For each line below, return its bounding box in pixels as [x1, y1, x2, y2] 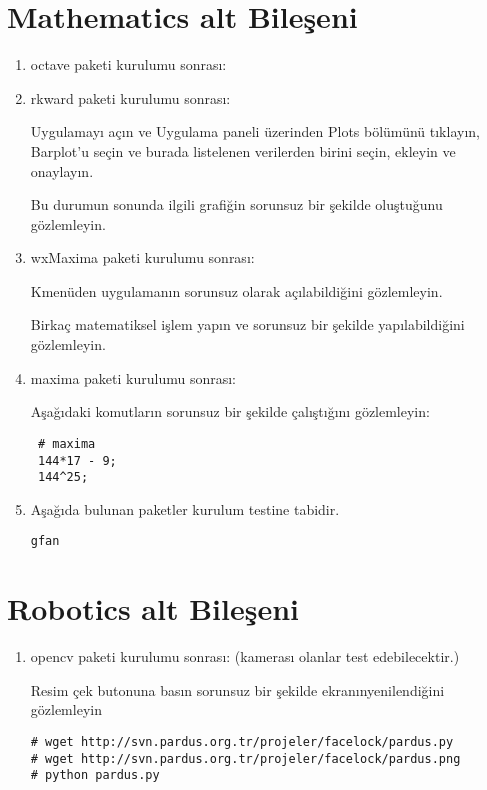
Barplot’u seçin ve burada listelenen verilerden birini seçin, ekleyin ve [30, 140, 456, 161]
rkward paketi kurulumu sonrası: [30, 87, 231, 108]
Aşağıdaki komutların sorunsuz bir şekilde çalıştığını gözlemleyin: [30, 401, 430, 422]
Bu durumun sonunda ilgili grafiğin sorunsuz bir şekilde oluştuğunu [30, 194, 443, 215]
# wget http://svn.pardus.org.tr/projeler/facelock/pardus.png [30, 751, 461, 766]
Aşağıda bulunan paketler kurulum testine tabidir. [30, 498, 340, 519]
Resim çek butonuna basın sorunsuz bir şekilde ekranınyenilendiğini [30, 679, 445, 700]
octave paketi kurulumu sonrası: [30, 54, 227, 75]
